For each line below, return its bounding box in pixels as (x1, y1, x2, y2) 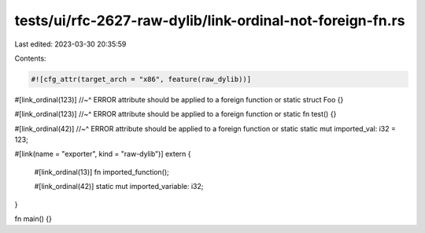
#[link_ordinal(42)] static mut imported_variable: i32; (34, 182, 204, 191)
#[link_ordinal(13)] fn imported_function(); (34, 167, 169, 176)
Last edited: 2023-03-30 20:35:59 (14, 39, 127, 49)
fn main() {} (14, 214, 53, 224)
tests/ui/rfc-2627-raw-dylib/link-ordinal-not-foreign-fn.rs (14, 12, 405, 29)
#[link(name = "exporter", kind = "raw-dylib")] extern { (14, 150, 192, 159)
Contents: (14, 54, 46, 63)
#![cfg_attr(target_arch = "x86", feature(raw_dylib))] (31, 75, 252, 83)
